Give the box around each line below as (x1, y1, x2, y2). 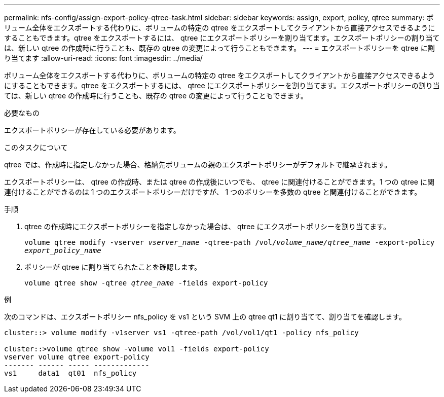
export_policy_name (24, 246, 101, 255)
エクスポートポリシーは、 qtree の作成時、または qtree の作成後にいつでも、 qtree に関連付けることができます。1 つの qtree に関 (4, 177, 434, 186)
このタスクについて (4, 143, 68, 152)
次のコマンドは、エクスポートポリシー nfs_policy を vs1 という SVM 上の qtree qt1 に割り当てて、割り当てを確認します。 (4, 312, 406, 321)
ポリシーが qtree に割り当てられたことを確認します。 (24, 263, 201, 271)
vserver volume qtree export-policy (4, 353, 150, 361)
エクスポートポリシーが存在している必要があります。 (4, 126, 180, 134)
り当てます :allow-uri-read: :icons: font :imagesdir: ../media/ (4, 54, 203, 62)
